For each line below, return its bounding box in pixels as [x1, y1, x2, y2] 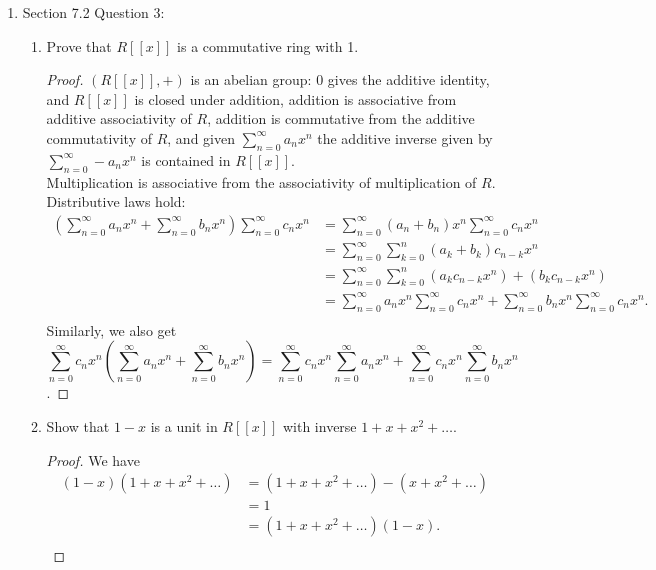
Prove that [46, 35, 112, 56]
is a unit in [150, 415, 218, 436]
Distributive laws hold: [46, 191, 186, 212]
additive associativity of [46, 108, 192, 129]
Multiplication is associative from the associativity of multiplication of [46, 171, 477, 192]
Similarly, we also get [46, 319, 177, 340]
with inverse [282, 415, 357, 436]
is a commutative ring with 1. [177, 35, 359, 56]
